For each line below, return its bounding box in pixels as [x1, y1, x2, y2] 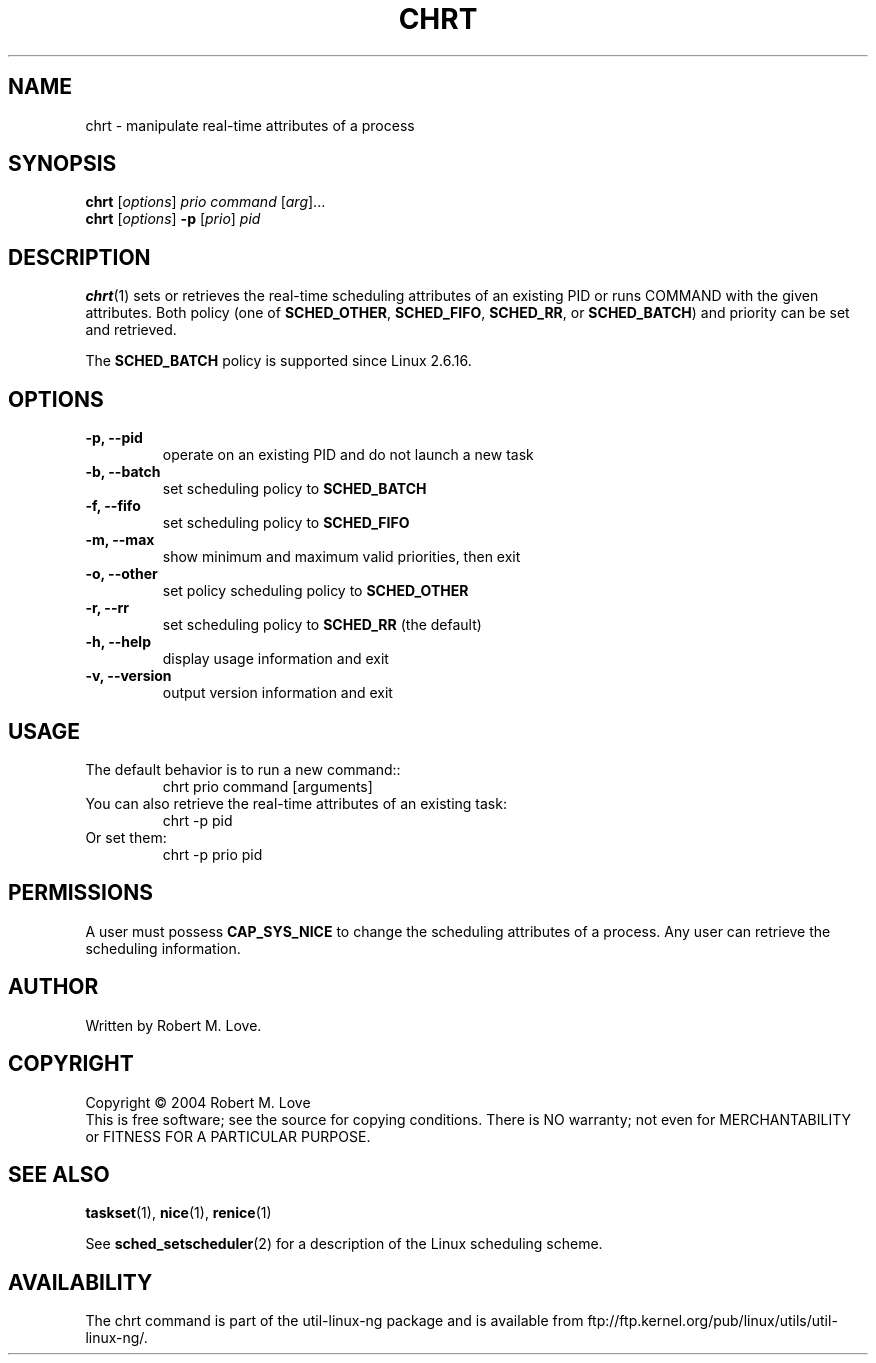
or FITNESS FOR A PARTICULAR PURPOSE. [85, 1127, 371, 1145]
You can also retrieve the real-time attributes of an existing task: [85, 794, 507, 812]
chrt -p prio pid [162, 845, 263, 863]
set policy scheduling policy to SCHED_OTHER [162, 582, 469, 600]
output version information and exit [162, 684, 393, 702]
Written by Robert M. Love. [85, 1016, 262, 1034]
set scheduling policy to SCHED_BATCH [162, 480, 427, 498]
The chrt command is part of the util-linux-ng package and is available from [85, 1312, 584, 1330]
